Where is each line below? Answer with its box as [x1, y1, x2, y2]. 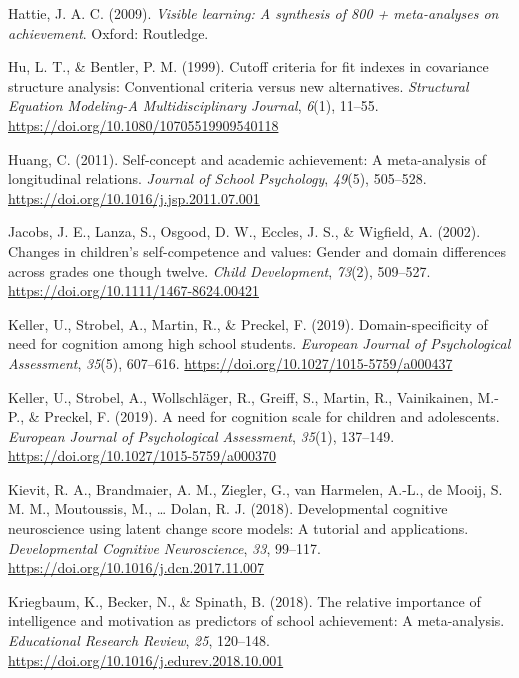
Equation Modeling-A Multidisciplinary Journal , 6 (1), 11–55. [8, 95, 379, 116]
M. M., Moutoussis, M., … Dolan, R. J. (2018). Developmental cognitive [8, 498, 448, 519]
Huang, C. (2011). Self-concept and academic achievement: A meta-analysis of [8, 148, 487, 169]
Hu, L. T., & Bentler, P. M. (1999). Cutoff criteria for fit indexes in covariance [8, 56, 489, 77]
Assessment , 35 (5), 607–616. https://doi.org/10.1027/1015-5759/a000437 [8, 352, 453, 373]
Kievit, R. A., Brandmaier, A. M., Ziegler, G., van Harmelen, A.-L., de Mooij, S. [8, 478, 503, 499]
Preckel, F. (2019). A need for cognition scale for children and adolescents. [44, 406, 500, 427]
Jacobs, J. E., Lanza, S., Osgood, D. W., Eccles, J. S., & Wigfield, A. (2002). [8, 221, 481, 242]
